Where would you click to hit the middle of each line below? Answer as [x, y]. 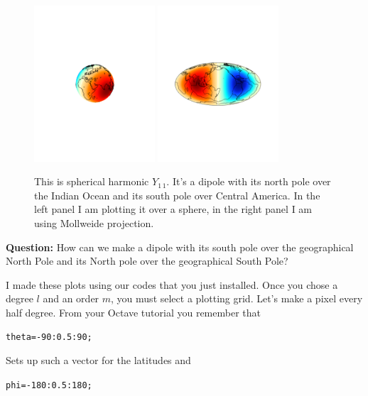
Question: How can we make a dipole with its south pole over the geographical [180, 247]
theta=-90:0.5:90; [49, 337]
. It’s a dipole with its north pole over [249, 181]
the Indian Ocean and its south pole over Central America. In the [177, 195]
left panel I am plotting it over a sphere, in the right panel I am [173, 209]
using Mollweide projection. [94, 222]
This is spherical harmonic [92, 181]
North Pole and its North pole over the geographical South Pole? [147, 261]
